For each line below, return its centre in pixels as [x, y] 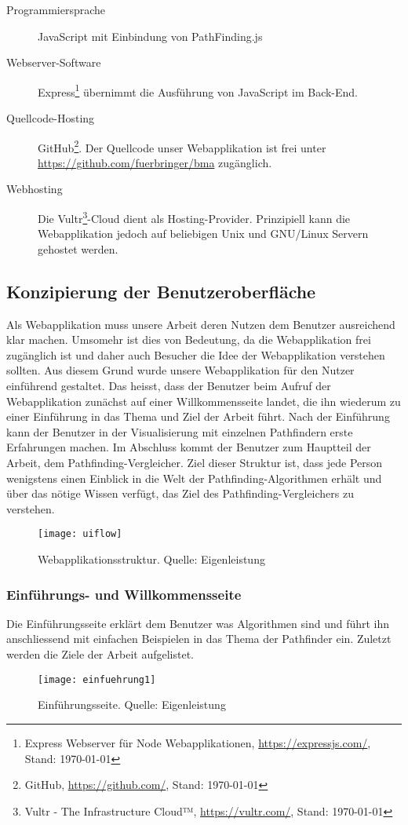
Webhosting [35, 189]
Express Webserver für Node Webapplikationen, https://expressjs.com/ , [198, 742]
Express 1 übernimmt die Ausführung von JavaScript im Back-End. [198, 90]
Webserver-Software [54, 62]
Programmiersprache [56, 9]
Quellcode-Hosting [51, 118]
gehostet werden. [78, 248]
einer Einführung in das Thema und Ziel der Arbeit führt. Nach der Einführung [198, 416]
